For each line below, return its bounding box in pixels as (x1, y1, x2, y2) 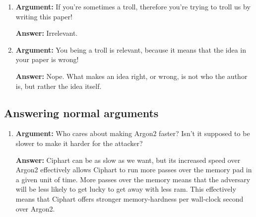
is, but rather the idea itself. (15, 80, 102, 91)
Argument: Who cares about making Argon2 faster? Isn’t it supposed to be (15, 128, 250, 139)
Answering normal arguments (4, 105, 159, 120)
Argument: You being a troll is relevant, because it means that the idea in (15, 44, 247, 55)
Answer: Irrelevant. (15, 28, 78, 38)
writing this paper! (15, 11, 72, 21)
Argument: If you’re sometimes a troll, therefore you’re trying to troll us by (15, 1, 251, 11)
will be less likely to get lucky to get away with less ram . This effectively (15, 184, 236, 194)
